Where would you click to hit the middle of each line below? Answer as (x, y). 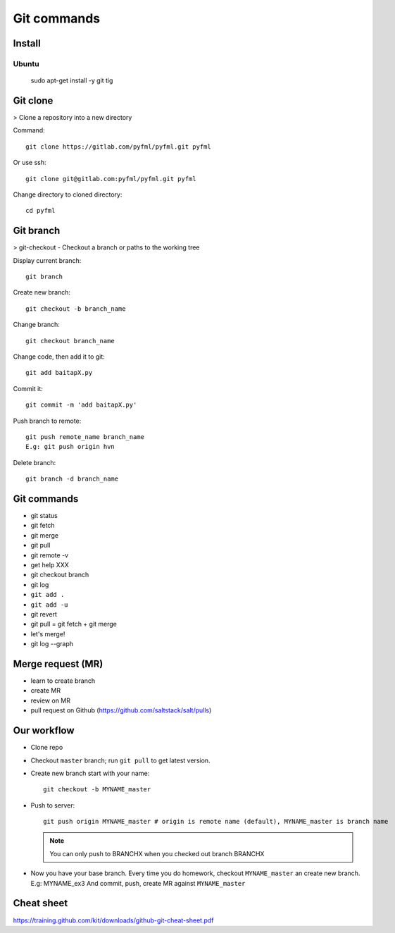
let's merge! (48, 634)
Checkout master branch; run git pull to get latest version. (120, 760)
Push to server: (53, 805)
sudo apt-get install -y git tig (72, 80)
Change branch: (36, 325)
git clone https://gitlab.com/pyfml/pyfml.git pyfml (118, 147)
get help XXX (50, 565)
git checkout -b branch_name (76, 309)
